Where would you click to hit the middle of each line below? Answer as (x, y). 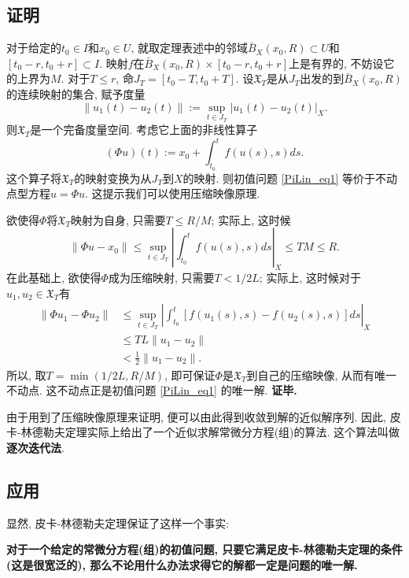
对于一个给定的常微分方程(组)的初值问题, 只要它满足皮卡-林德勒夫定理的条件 (204, 549)
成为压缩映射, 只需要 (161, 278)
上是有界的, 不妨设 (336, 63)
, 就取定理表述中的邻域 (189, 48)
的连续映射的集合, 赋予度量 (76, 93)
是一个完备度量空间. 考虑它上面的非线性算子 (144, 130)
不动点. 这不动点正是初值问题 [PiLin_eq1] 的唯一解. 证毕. (152, 390)
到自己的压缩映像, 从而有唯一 (322, 374)
